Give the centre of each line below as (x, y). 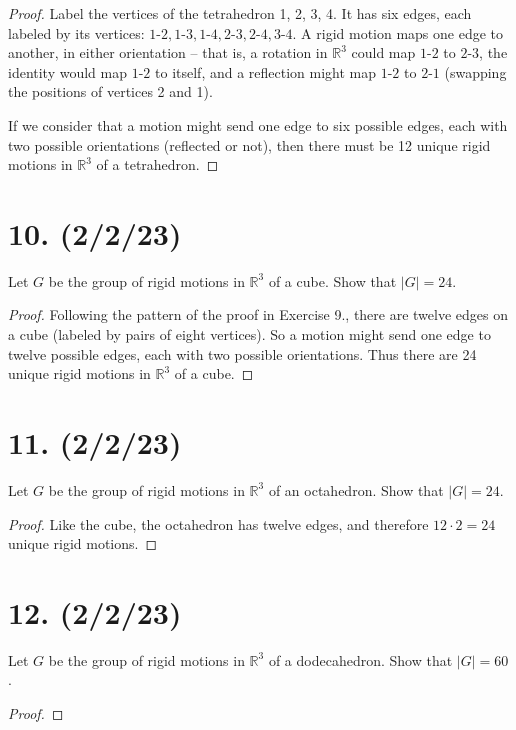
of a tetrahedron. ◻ (157, 164)
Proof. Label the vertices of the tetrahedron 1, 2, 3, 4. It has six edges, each (240, 13)
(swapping (475, 71)
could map (383, 52)
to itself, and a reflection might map (266, 71)
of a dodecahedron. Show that (360, 659)
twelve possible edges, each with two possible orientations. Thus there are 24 (242, 353)
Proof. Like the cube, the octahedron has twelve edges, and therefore (218, 523)
